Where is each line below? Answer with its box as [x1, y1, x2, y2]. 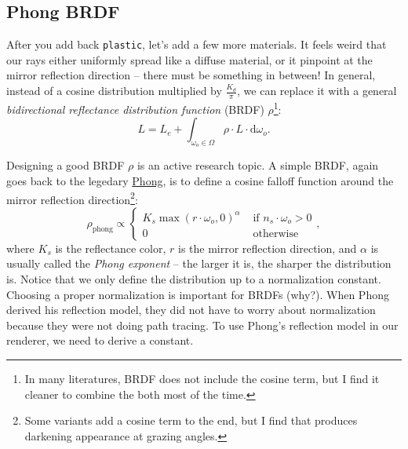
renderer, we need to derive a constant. [6, 332, 194, 349]
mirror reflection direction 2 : [6, 188, 138, 207]
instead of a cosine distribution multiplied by [6, 82, 222, 99]
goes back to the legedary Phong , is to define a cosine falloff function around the [6, 172, 394, 188]
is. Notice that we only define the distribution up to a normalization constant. [6, 270, 381, 287]
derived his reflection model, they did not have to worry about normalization [6, 301, 376, 318]
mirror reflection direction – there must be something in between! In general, [6, 67, 376, 83]
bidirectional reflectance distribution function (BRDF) [6, 100, 264, 117]
